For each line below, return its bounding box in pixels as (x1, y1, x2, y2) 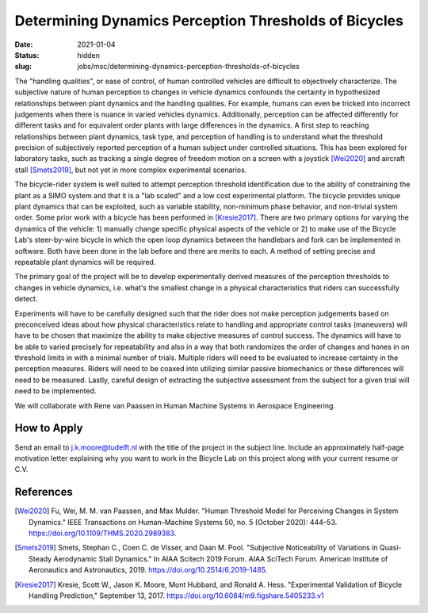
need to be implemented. (14, 386, 97, 396)
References (14, 485, 73, 499)
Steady (29, 554, 52, 563)
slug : (14, 62, 32, 71)
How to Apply (14, 421, 83, 435)
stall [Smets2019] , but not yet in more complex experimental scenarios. (14, 165, 247, 174)
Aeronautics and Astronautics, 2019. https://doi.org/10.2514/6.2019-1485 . (29, 565, 268, 575)
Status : (14, 50, 40, 59)
